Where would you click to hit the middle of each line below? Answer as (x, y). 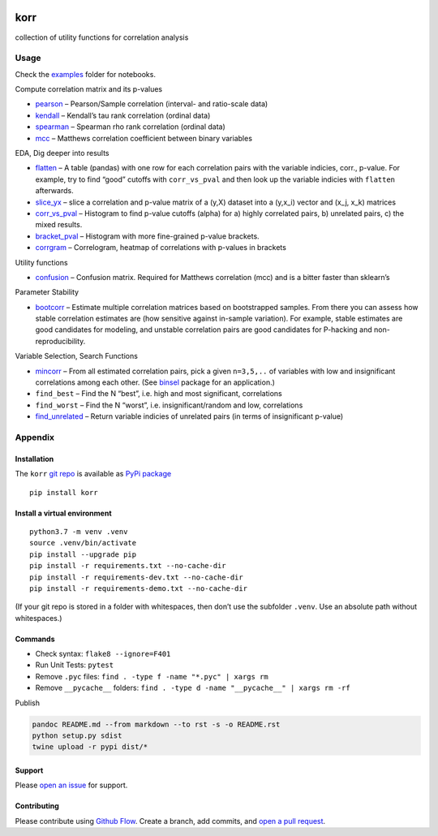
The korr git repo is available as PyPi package (93, 474)
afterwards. (54, 191)
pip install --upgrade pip (83, 554)
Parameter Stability (47, 292)
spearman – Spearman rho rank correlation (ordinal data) (131, 127)
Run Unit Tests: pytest (74, 665)
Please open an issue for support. (71, 785)
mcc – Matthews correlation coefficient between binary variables (144, 138)
